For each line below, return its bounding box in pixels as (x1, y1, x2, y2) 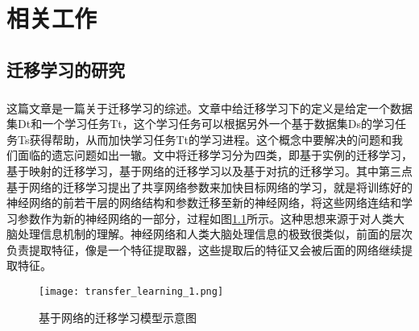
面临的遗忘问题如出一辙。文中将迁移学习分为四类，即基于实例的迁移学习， (17, 147, 413, 163)
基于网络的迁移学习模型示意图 (39, 308, 197, 325)
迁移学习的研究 (6, 56, 125, 81)
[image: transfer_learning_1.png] (39, 286, 224, 298)
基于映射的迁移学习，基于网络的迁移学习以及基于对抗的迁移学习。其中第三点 (6, 162, 413, 179)
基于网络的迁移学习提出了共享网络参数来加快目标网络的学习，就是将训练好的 (6, 178, 413, 195)
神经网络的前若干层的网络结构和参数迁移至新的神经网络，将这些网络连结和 (6, 194, 401, 211)
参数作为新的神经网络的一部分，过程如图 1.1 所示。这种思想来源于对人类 (17, 209, 393, 226)
